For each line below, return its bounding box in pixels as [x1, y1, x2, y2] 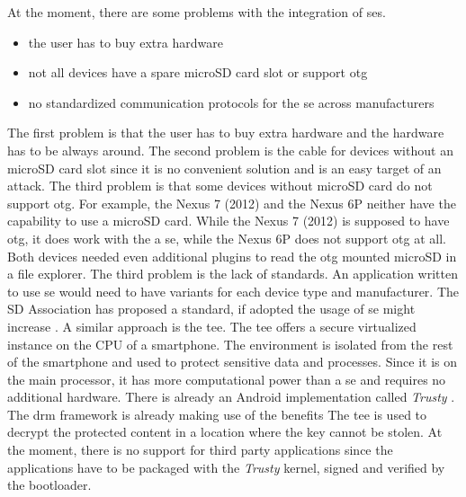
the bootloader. [7, 475, 92, 494]
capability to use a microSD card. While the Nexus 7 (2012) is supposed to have [7, 211, 450, 230]
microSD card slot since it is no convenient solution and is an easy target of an [7, 158, 442, 177]
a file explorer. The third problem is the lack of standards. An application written [7, 264, 459, 283]
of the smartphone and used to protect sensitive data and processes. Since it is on [7, 352, 458, 371]
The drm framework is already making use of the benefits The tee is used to [7, 404, 427, 423]
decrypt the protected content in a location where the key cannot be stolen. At [7, 422, 443, 441]
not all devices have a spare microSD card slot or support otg [28, 63, 368, 82]
